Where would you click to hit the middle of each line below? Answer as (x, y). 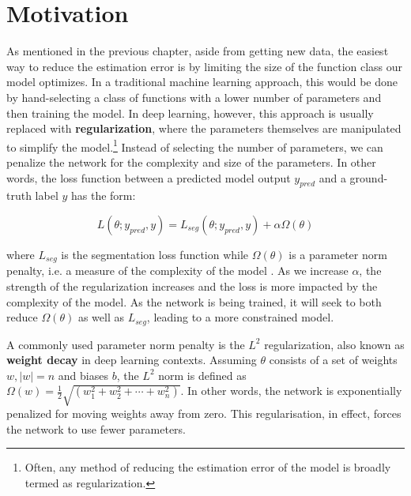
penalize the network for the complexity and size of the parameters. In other (191, 162)
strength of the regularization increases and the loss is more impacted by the (192, 286)
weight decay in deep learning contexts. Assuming (132, 360)
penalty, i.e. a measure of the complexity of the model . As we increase (177, 271)
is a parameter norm (338, 254)
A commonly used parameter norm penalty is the (126, 344)
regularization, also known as (334, 344)
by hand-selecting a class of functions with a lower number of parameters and (194, 97)
